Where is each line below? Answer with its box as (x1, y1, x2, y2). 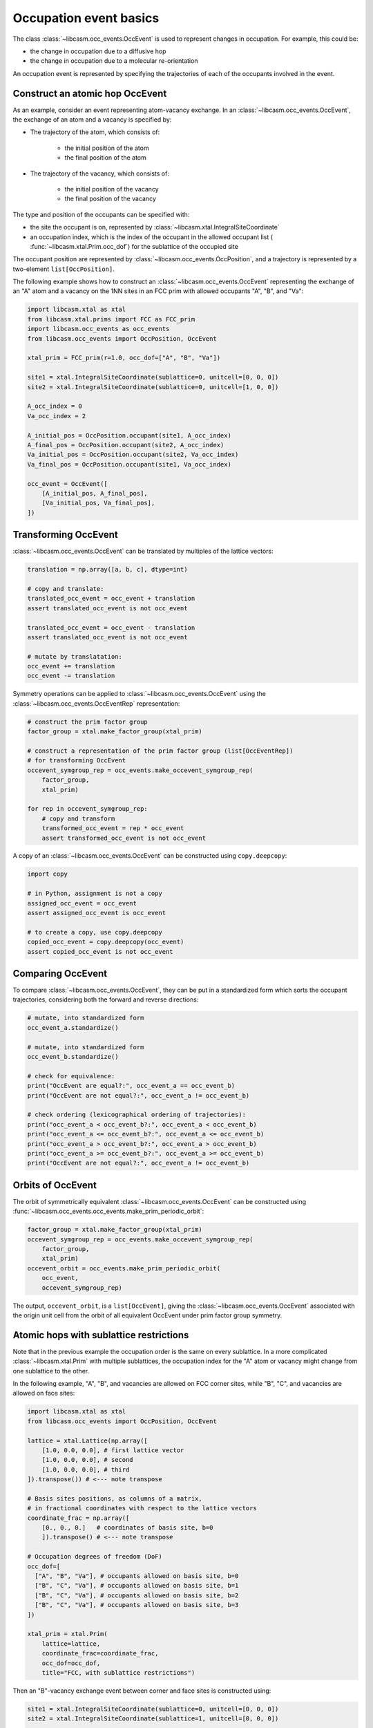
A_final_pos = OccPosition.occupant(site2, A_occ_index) (27, 441, 224, 449)
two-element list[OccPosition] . (12, 265, 115, 273)
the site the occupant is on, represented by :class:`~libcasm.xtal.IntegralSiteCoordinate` (30, 223, 280, 232)
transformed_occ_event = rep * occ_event (41, 825, 184, 832)
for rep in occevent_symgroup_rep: (27, 805, 148, 813)
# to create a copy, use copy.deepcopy (27, 928, 162, 936)
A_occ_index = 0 (27, 402, 83, 411)
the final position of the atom (64, 153, 146, 162)
